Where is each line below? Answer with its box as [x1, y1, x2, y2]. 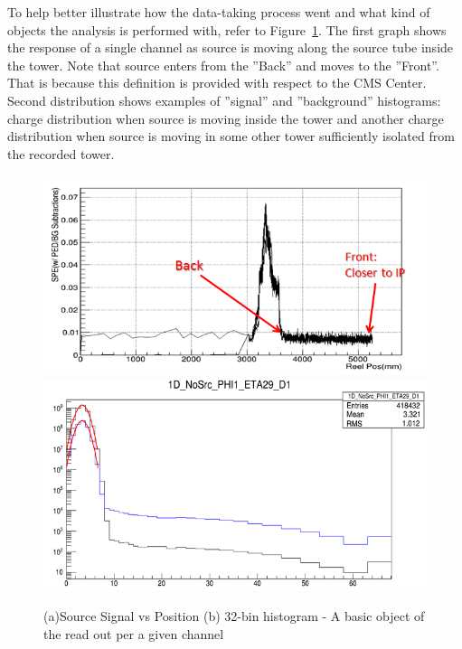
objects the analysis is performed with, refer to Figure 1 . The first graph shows [7, 20, 447, 39]
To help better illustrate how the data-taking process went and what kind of [7, 3, 430, 21]
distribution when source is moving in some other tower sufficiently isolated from [7, 127, 455, 146]
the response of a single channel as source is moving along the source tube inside [7, 38, 454, 57]
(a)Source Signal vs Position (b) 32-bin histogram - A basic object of [43, 607, 425, 625]
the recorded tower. [7, 144, 115, 163]
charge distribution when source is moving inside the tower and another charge [7, 108, 444, 127]
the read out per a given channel [43, 624, 224, 643]
